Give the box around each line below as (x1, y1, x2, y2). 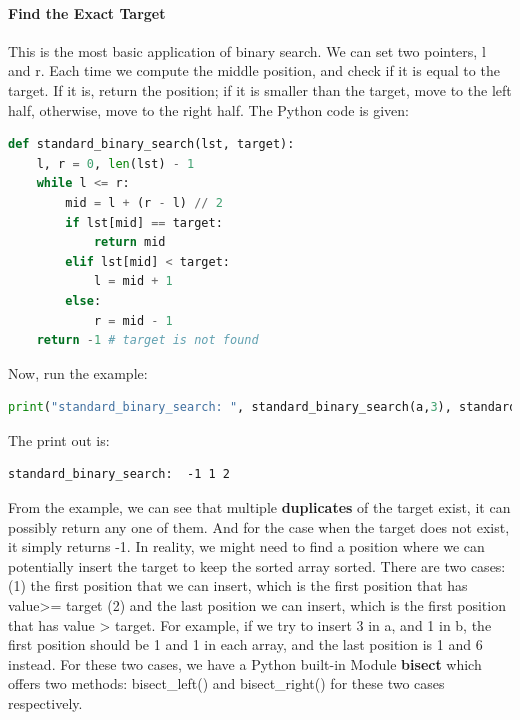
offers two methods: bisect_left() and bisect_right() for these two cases (8, 673, 445, 694)
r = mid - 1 (93, 313, 173, 328)
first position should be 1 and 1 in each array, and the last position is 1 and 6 (8, 634, 483, 655)
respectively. (8, 693, 83, 714)
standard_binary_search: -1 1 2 (8, 467, 230, 482)
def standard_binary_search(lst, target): (8, 137, 295, 152)
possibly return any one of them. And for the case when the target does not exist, (8, 516, 510, 537)
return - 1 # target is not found (36, 333, 259, 348)
